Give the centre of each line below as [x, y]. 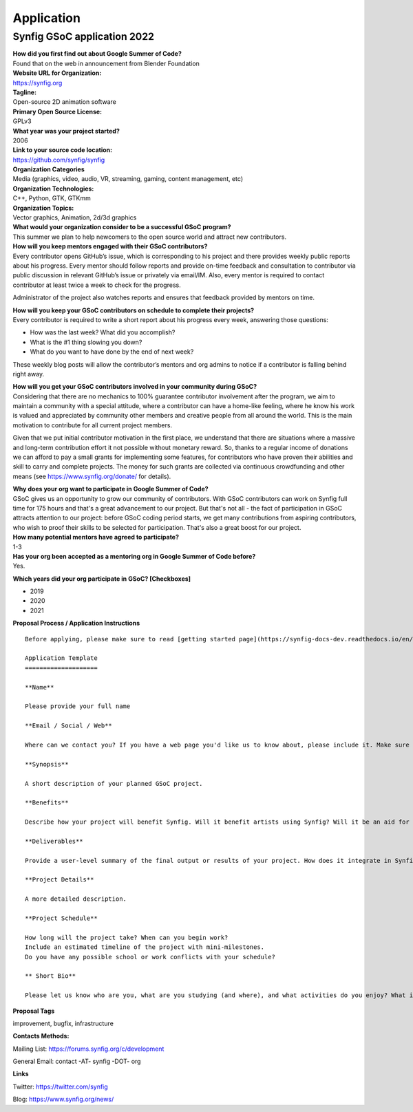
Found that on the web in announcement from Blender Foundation [106, 63]
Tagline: [25, 92]
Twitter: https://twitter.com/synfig [60, 1087]
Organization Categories [49, 169]
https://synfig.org [38, 83]
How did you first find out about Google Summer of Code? [97, 54]
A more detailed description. [76, 899]
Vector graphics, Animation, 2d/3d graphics [75, 217]
